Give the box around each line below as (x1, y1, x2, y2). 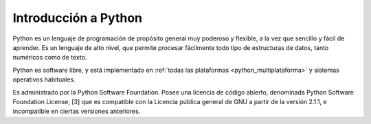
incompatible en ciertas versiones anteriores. (12, 107, 141, 116)
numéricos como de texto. (12, 53, 87, 62)
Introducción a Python (12, 10, 143, 25)
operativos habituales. (12, 75, 76, 84)
